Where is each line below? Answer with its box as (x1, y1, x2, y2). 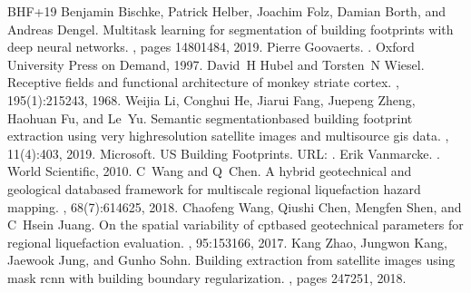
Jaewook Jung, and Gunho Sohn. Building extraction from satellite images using (7, 250, 456, 269)
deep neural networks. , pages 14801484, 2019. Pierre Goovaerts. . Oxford (7, 37, 415, 56)
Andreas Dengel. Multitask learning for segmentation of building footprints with (7, 19, 454, 38)
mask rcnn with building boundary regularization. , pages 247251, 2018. (7, 268, 407, 287)
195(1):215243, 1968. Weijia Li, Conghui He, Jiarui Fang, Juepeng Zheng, (7, 90, 416, 109)
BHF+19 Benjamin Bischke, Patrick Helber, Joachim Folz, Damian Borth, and (7, 2, 446, 20)
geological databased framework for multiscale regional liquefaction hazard (7, 179, 421, 198)
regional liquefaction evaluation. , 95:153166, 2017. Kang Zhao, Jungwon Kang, (7, 232, 447, 251)
